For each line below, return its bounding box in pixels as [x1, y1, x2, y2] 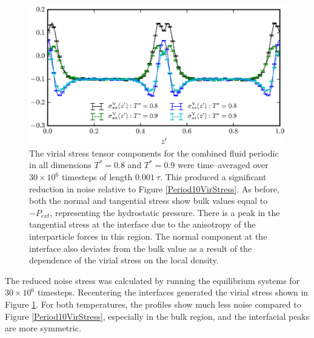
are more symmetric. [5, 322, 81, 334]
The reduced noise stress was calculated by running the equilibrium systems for [5, 274, 300, 286]
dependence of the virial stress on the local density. [29, 254, 219, 266]
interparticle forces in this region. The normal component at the [29, 229, 267, 242]
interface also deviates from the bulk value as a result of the [29, 242, 252, 254]
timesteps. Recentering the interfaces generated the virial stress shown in [37, 286, 309, 299]
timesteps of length [61, 171, 133, 183]
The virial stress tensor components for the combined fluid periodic [29, 146, 279, 159]
